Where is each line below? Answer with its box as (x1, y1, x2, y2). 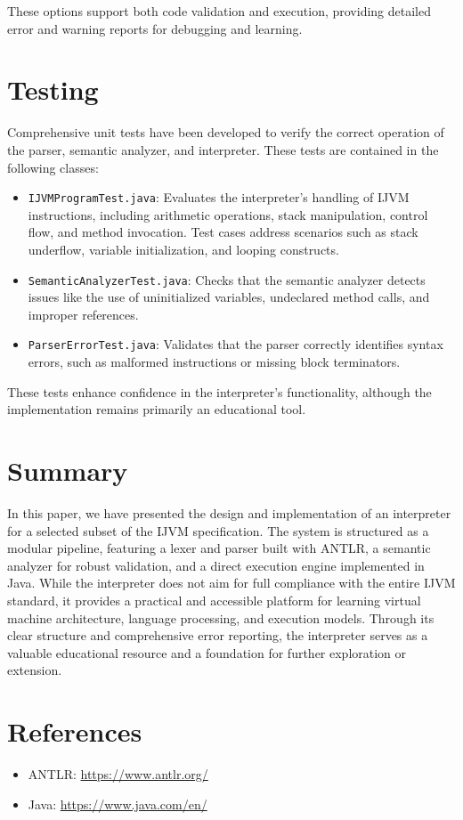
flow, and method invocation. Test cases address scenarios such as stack (28, 223, 418, 241)
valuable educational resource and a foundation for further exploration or (7, 643, 407, 662)
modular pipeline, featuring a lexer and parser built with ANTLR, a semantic (7, 539, 431, 557)
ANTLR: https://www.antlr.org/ (28, 765, 208, 783)
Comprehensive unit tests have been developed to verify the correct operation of (7, 123, 444, 142)
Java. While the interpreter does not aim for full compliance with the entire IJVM (7, 573, 456, 592)
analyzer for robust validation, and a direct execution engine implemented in (7, 556, 425, 574)
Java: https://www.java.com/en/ (28, 794, 207, 813)
